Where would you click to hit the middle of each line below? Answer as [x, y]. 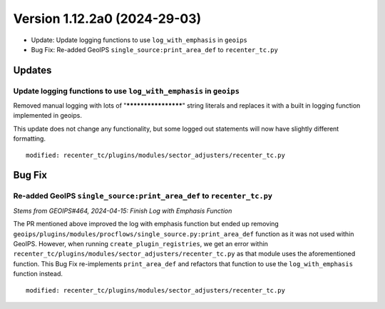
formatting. [30, 138]
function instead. [38, 274]
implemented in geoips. [47, 116]
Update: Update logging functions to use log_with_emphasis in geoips [139, 40]
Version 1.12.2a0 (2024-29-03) [107, 19]
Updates [32, 70]
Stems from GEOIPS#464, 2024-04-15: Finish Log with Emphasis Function [123, 211]
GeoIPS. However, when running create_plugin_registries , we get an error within [141, 243]
